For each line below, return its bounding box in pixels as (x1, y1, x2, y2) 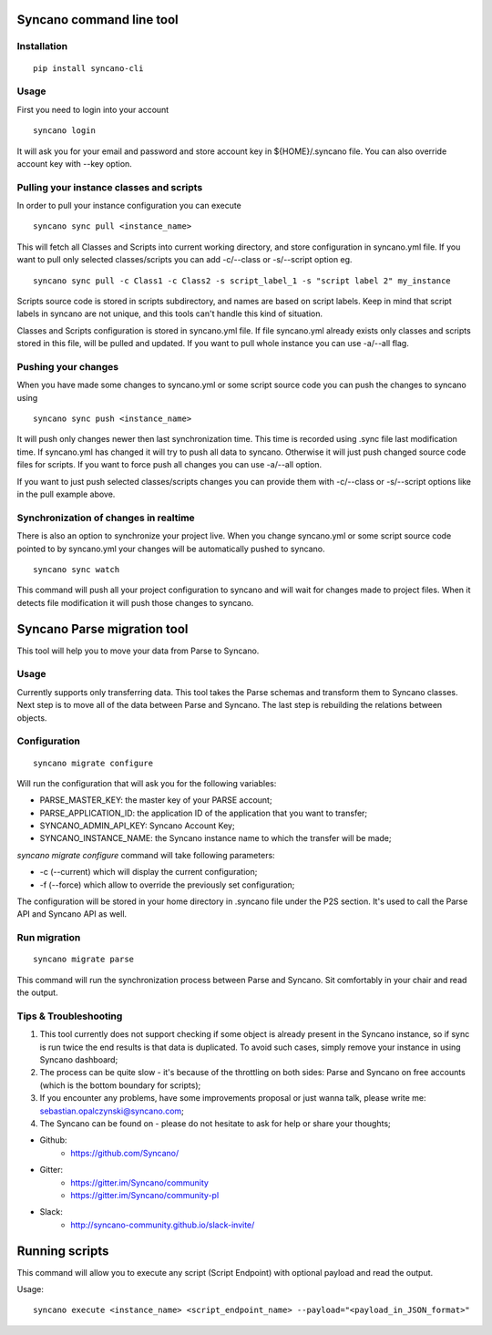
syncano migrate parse (33, 954, 135, 965)
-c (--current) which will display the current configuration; (39, 867, 258, 878)
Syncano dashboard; (39, 1054, 118, 1065)
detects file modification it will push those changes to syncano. (16, 597, 254, 608)
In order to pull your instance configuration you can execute (16, 200, 241, 211)
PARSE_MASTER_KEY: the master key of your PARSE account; (39, 795, 272, 806)
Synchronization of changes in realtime (16, 511, 195, 524)
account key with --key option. (16, 158, 132, 169)
